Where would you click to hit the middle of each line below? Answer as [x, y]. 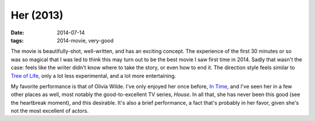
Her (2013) [37, 15]
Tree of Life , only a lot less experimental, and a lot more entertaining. [93, 76]
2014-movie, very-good [85, 40]
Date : [17, 33]
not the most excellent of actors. [50, 111]
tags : [17, 40]
